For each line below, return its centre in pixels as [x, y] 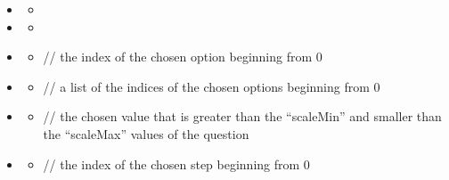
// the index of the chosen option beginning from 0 [183, 57]
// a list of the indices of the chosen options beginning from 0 [212, 86]
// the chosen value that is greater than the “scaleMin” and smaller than [242, 116]
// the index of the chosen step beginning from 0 [176, 164]
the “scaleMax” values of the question [146, 133]
